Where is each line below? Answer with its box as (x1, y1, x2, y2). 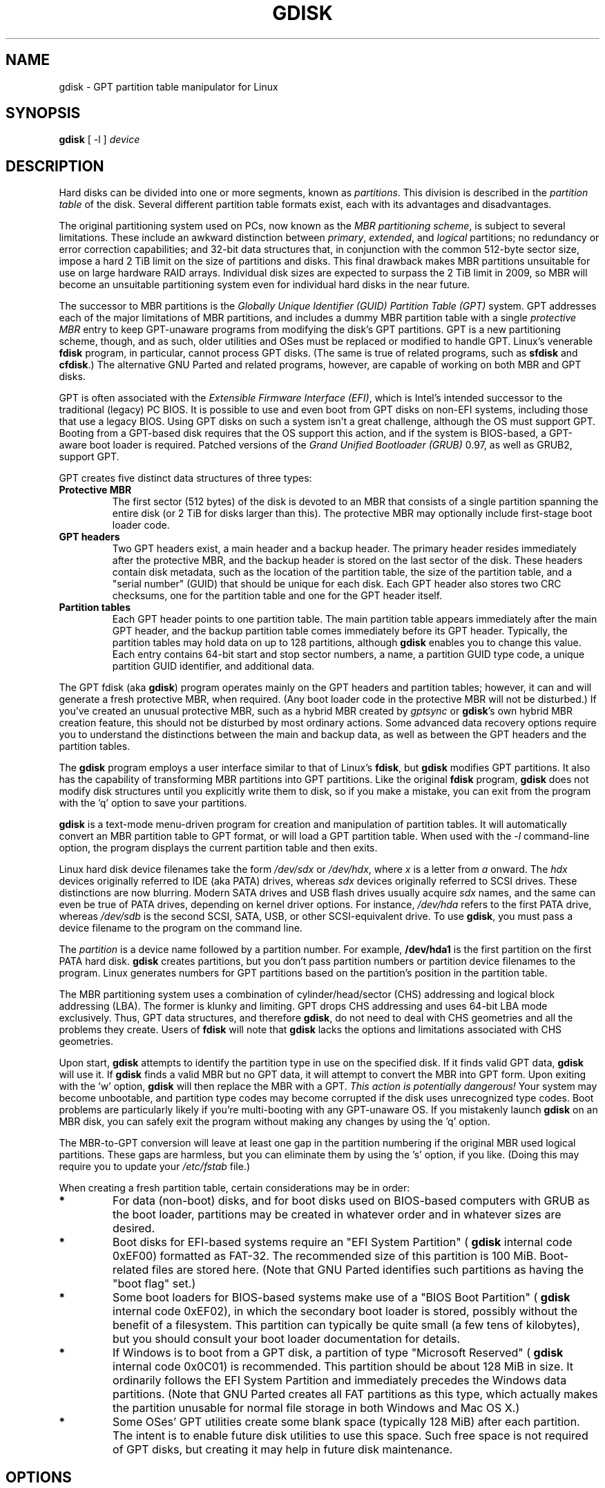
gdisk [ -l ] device (59, 133, 140, 146)
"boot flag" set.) (113, 1277, 196, 1291)
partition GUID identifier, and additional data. (112, 660, 315, 672)
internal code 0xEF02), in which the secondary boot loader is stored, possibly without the (113, 1304, 578, 1319)
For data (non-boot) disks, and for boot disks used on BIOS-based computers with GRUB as (113, 1194, 590, 1208)
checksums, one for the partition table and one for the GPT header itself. (112, 590, 443, 602)
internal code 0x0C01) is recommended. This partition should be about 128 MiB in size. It (113, 1359, 574, 1374)
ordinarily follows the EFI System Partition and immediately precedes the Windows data (113, 1373, 567, 1388)
